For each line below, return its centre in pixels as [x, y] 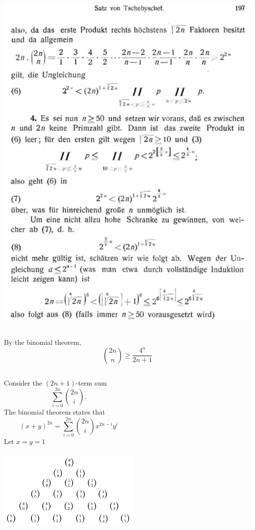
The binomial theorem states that [55, 412]
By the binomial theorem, [43, 342]
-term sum [91, 382]
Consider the [23, 382]
